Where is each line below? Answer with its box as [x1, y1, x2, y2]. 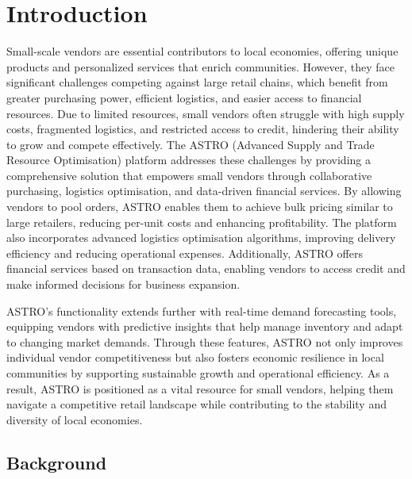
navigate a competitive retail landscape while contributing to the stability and [6, 396, 387, 412]
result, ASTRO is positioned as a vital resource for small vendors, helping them [6, 380, 394, 397]
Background [6, 450, 107, 474]
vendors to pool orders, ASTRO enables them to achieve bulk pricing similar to [6, 198, 393, 215]
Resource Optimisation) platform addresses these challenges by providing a [6, 151, 371, 168]
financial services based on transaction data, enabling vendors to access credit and [6, 260, 406, 277]
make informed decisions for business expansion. [6, 276, 241, 293]
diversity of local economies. [6, 411, 143, 427]
